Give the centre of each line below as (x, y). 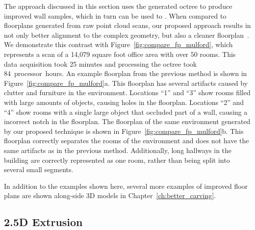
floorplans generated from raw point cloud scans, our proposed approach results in (127, 25)
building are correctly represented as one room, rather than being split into (117, 160)
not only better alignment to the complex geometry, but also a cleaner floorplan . (127, 35)
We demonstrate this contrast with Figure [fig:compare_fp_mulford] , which (118, 44)
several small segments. (39, 169)
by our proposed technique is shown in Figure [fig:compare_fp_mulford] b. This (124, 131)
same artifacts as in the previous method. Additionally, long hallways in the (118, 150)
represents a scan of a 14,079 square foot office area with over (96, 54)
